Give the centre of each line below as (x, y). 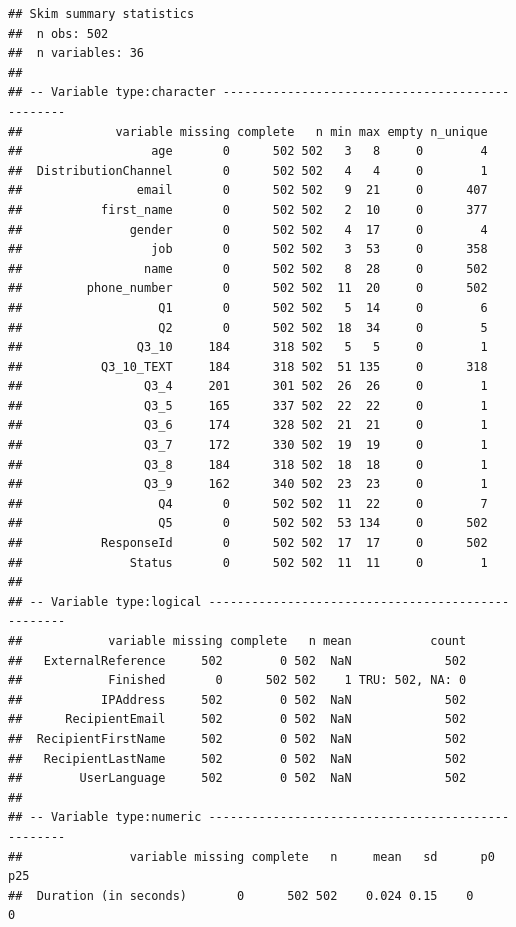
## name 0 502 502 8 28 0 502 (248, 268)
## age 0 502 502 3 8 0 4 (248, 151)
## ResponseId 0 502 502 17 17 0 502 (248, 543)
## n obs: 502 (58, 33)
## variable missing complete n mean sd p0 (251, 856)
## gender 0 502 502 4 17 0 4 (248, 229)
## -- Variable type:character (112, 92)
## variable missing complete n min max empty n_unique (248, 131)
